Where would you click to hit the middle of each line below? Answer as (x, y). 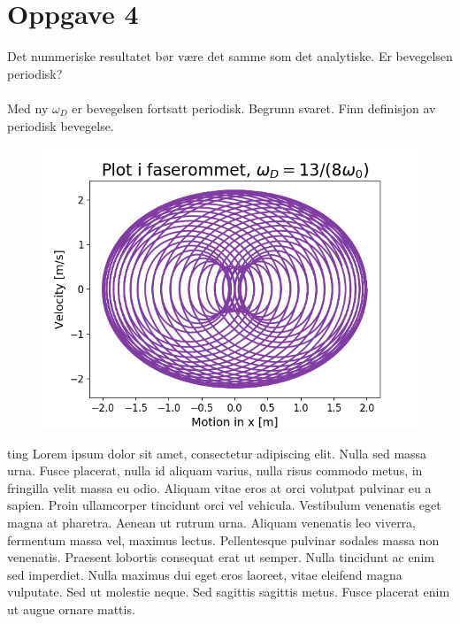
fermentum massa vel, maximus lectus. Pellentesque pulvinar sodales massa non (223, 539)
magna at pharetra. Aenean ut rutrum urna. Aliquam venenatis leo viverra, (211, 523)
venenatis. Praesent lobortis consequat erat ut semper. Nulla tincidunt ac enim (221, 557)
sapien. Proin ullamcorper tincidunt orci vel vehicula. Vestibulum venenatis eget (224, 505)
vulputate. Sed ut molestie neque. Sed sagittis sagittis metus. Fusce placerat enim (229, 592)
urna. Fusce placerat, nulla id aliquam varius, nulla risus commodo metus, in (215, 470)
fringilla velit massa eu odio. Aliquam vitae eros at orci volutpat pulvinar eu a (219, 487)
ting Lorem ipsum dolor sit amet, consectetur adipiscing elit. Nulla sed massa (217, 453)
